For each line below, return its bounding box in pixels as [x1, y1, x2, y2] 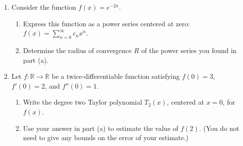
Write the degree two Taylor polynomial [23, 97, 142, 107]
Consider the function [11, 2, 76, 12]
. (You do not [199, 123, 240, 133]
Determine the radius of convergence [23, 45, 132, 55]
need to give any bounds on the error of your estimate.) [23, 132, 189, 143]
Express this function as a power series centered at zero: [23, 18, 190, 28]
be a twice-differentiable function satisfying [52, 71, 180, 81]
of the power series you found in [141, 45, 237, 55]
